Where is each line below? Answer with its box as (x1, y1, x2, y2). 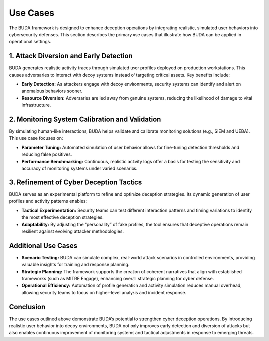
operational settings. (9, 39, 52, 45)
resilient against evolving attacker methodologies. (21, 228, 124, 234)
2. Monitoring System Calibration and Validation (9, 115, 161, 123)
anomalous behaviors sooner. (21, 88, 83, 94)
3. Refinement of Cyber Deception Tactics (9, 178, 142, 186)
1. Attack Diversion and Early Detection (9, 52, 133, 60)
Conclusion (9, 302, 46, 311)
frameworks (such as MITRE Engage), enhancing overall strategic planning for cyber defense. (21, 275, 214, 281)
